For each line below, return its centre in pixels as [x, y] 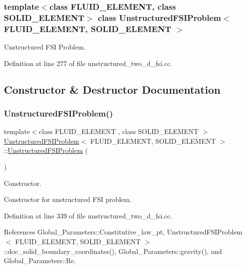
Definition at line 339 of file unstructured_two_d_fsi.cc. [88, 215]
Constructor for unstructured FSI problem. [68, 199]
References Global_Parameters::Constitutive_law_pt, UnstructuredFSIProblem [123, 232]
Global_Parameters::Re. [40, 260]
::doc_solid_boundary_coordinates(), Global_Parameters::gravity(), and [113, 251]
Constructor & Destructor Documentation [112, 89]
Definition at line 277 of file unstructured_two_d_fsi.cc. [88, 63]
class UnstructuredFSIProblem [159, 17]
